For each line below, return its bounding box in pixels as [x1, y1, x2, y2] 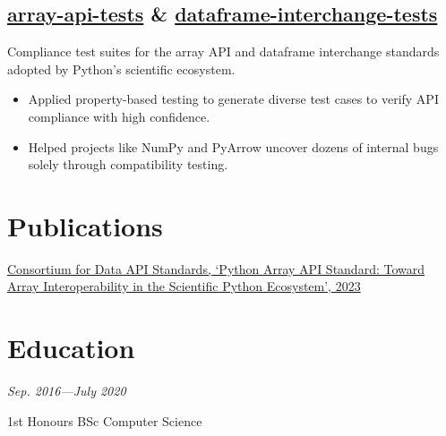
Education [7, 329, 135, 366]
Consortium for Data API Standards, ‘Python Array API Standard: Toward [7, 259, 425, 278]
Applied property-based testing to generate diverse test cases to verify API [28, 90, 439, 108]
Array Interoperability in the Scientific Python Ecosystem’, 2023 [7, 277, 361, 295]
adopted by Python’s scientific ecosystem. [7, 59, 236, 78]
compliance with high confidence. [28, 107, 210, 125]
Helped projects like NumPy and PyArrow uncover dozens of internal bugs [28, 137, 439, 156]
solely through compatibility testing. [28, 155, 228, 174]
